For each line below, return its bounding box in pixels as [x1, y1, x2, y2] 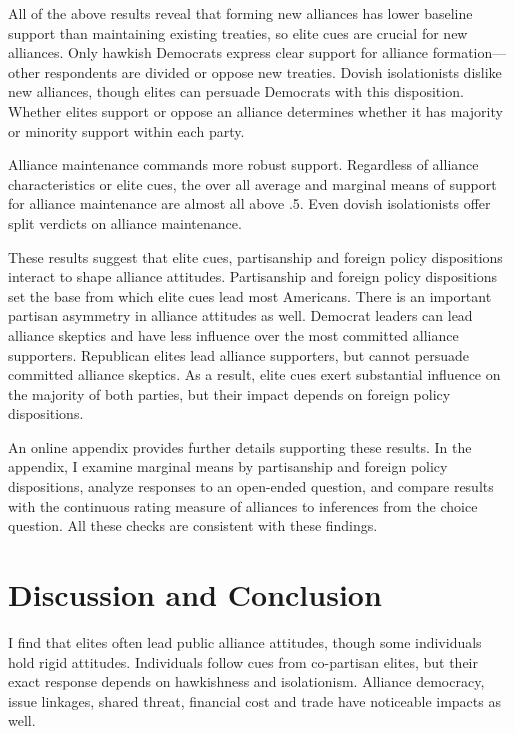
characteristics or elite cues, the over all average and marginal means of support [8, 173, 497, 194]
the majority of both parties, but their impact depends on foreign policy [8, 383, 451, 404]
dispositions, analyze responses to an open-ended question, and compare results [8, 476, 494, 497]
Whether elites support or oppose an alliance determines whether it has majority [8, 100, 503, 121]
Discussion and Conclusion [8, 574, 382, 615]
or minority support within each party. [8, 120, 245, 141]
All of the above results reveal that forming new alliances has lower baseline [8, 3, 473, 23]
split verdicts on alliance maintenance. [8, 212, 242, 233]
